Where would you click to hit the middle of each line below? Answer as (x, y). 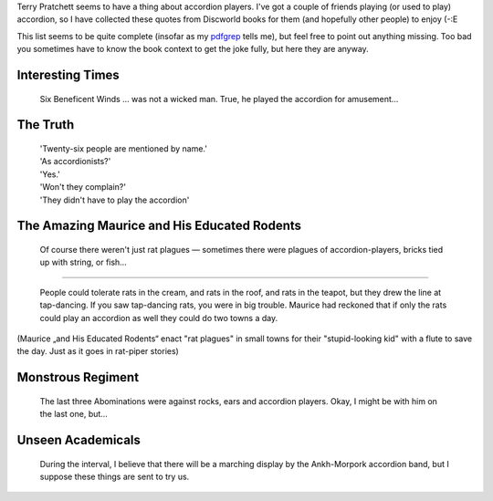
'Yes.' (50, 174)
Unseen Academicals (79, 439)
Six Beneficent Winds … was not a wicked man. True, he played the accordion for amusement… (219, 99)
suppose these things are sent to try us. (115, 476)
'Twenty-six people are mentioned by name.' (123, 148)
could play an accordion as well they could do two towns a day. (159, 318)
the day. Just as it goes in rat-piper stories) (98, 351)
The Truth (46, 125)
